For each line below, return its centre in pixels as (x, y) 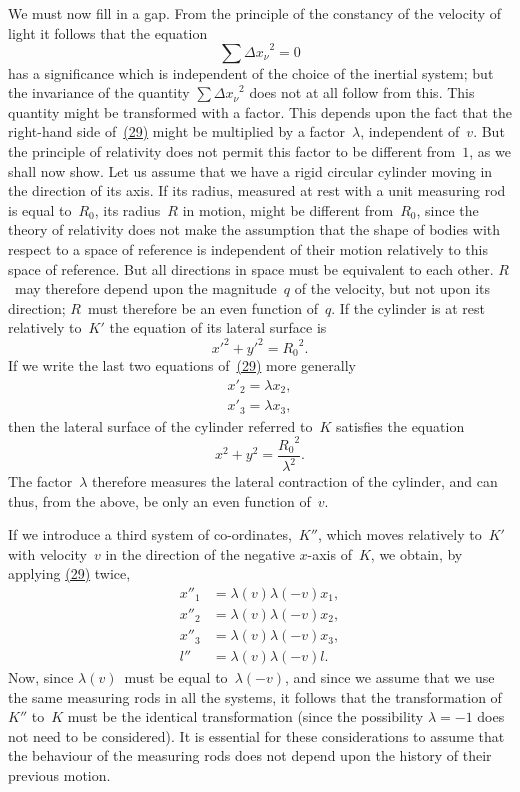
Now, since (41, 677)
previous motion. (59, 775)
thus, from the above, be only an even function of (159, 500)
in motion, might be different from (288, 209)
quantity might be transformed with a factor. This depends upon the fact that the (260, 111)
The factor (40, 481)
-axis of (329, 553)
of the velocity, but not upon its (392, 288)
